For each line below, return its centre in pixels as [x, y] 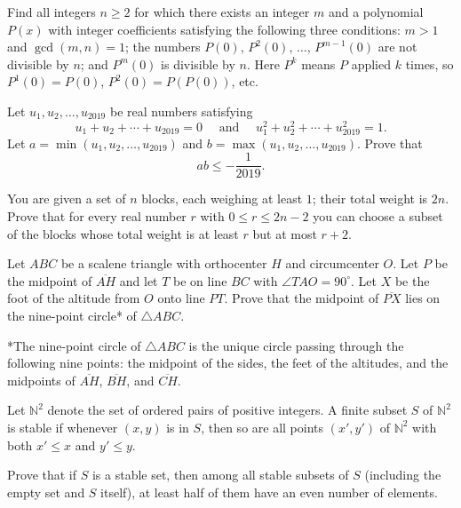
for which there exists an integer [222, 12]
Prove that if [42, 475]
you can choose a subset [378, 216]
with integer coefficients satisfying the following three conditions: [224, 29]
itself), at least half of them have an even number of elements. [269, 492]
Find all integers [52, 12]
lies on [423, 298]
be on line [200, 280]
